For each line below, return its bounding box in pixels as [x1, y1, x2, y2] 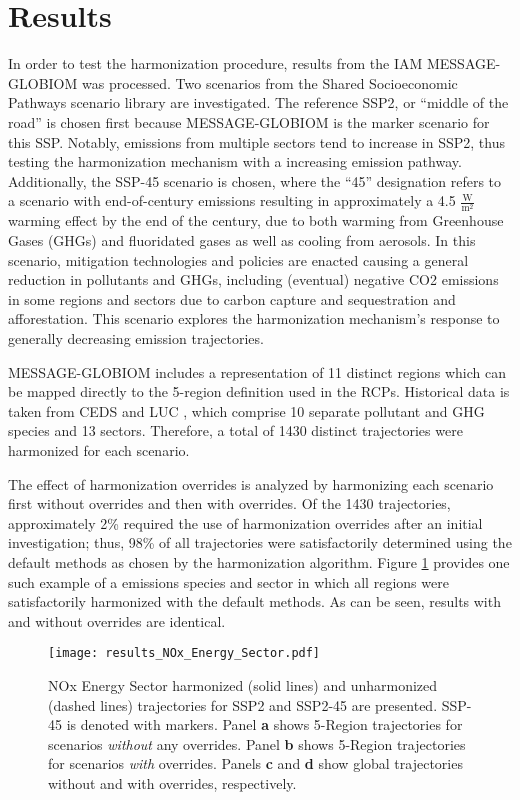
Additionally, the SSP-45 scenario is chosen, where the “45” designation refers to [8, 170, 502, 191]
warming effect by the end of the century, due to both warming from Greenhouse [8, 210, 504, 231]
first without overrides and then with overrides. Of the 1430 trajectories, [8, 493, 451, 514]
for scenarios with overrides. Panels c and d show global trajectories [48, 753, 463, 774]
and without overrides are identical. [8, 610, 226, 631]
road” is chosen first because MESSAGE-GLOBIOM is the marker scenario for [8, 111, 490, 132]
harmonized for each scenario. [8, 439, 190, 460]
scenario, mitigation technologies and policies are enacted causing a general [8, 249, 469, 270]
